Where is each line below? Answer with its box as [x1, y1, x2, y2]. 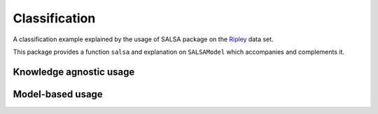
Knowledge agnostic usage [13, 66, 135, 78]
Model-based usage [13, 88, 103, 100]
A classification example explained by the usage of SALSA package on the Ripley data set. [13, 35, 274, 43]
